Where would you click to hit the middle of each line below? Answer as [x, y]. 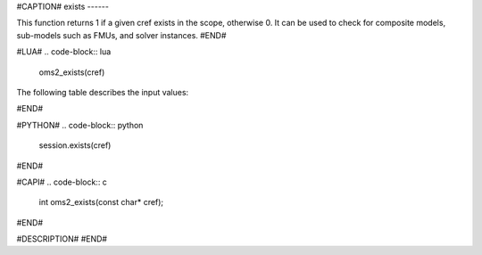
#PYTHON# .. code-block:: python [80, 125]
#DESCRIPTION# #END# [62, 239]
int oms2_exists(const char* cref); [101, 202]
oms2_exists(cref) [72, 72]
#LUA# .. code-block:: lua [64, 52]
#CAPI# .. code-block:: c [62, 182]
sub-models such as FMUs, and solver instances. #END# [121, 35]
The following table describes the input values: [103, 92]
